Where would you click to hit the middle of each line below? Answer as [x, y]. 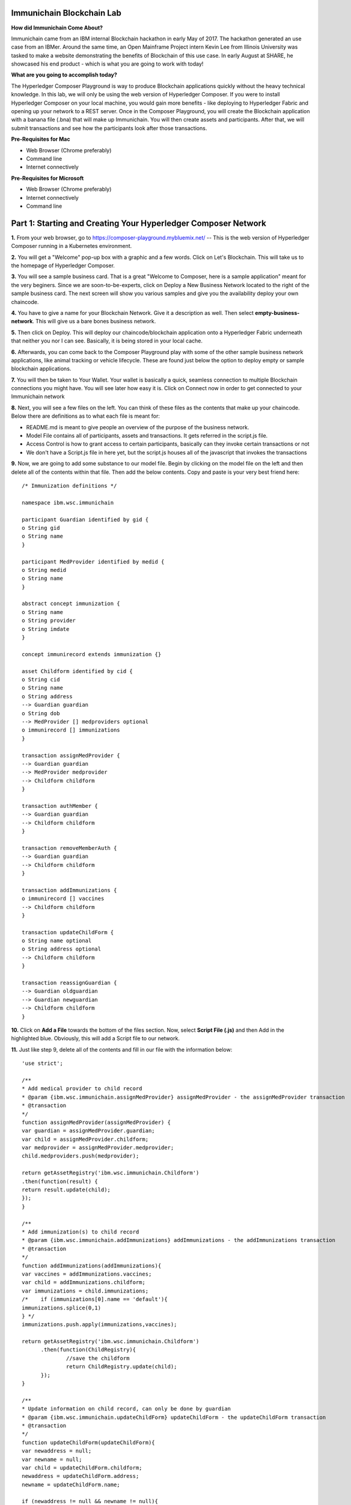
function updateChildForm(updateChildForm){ [89, 1442]
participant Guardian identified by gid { [85, 520]
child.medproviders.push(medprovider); [81, 1156]
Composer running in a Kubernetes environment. [72, 246]
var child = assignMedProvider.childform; [85, 1139]
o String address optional [62, 949]
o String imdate [46, 629]
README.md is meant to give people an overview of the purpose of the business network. [138, 427]
